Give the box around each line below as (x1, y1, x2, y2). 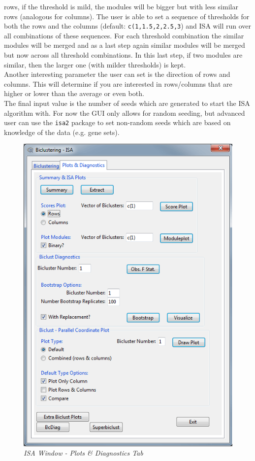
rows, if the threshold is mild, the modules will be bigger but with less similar (4, 1, 238, 11)
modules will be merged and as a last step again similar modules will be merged (4, 40, 245, 50)
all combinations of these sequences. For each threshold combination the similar (4, 30, 244, 40)
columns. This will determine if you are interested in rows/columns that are (4, 78, 232, 89)
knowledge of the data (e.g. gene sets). (4, 127, 120, 137)
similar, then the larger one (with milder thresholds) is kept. (4, 59, 186, 69)
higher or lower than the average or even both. (4, 88, 144, 99)
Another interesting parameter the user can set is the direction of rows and (4, 69, 230, 79)
